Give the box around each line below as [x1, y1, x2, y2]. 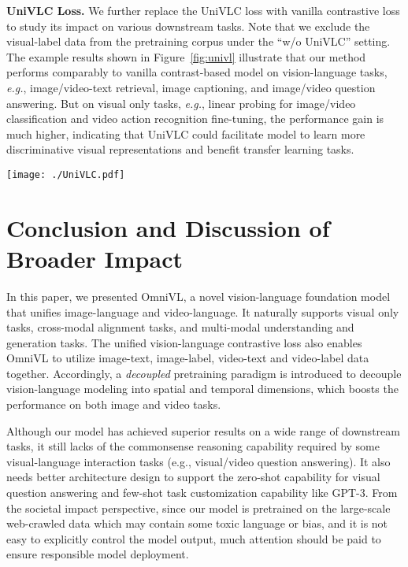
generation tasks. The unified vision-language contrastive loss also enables [6, 334, 362, 350]
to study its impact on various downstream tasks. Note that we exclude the [6, 17, 370, 34]
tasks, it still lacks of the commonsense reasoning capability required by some [6, 438, 380, 454]
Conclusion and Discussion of [6, 211, 330, 243]
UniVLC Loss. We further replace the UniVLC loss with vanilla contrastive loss [6, 2, 400, 18]
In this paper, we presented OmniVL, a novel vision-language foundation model [6, 287, 391, 304]
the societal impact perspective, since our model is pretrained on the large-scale [6, 499, 391, 516]
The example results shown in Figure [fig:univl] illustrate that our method [6, 48, 366, 65]
